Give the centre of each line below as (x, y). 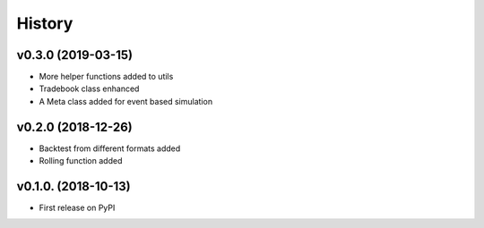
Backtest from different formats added (110, 148)
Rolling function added (81, 161)
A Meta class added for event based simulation (126, 101)
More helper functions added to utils (106, 77)
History (45, 23)
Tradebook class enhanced (89, 89)
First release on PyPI (77, 208)
